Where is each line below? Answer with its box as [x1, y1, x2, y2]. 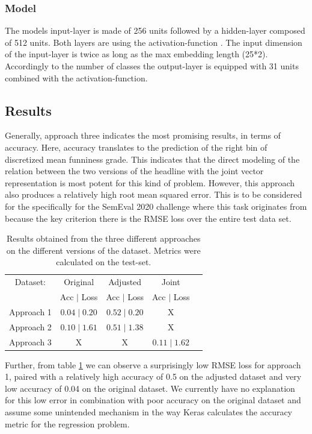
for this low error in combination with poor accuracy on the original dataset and [5, 394, 301, 406]
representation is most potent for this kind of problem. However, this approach [5, 176, 295, 189]
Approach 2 [9, 320, 52, 333]
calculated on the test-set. [56, 256, 151, 268]
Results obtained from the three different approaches [6, 232, 201, 245]
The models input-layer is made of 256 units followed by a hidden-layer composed [5, 24, 305, 37]
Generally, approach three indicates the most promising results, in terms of [5, 129, 281, 142]
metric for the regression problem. [5, 417, 130, 430]
